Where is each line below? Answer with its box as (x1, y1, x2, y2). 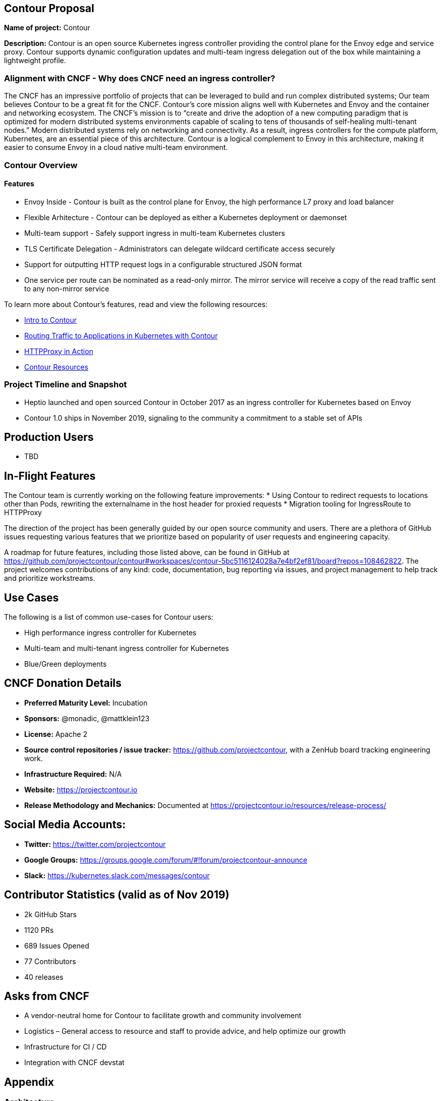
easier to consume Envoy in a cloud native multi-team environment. (4, 143, 228, 152)
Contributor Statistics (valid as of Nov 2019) (4, 888, 230, 902)
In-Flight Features (4, 469, 96, 482)
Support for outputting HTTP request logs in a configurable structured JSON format (24, 260, 302, 269)
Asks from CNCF (4, 990, 89, 1003)
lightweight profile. (4, 56, 66, 65)
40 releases (24, 972, 64, 981)
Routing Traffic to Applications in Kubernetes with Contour (24, 331, 218, 340)
